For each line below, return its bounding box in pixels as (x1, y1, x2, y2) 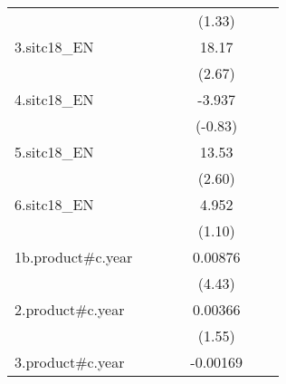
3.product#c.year (14, 351, 125, 372)
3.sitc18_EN (14, 36, 94, 57)
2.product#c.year (14, 299, 125, 320)
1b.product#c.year (14, 246, 133, 267)
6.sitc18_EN (14, 194, 94, 215)
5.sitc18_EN (14, 141, 94, 162)
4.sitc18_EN (14, 89, 94, 110)
